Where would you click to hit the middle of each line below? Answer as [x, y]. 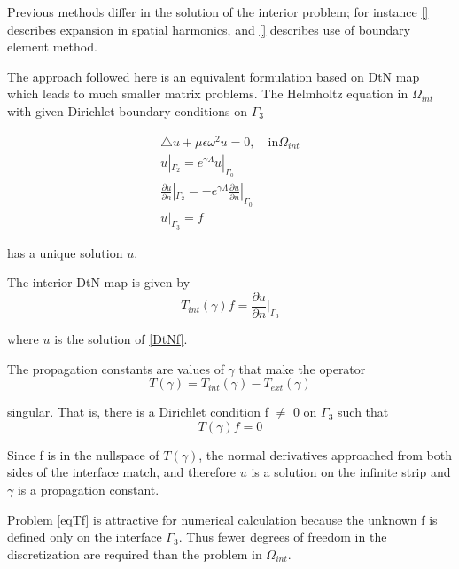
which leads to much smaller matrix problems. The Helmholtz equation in [208, 94]
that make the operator [302, 368]
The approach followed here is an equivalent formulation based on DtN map [214, 76]
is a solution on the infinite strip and [351, 472]
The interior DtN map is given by [99, 282]
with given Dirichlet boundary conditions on [128, 110]
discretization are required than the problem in [135, 553]
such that [363, 412]
